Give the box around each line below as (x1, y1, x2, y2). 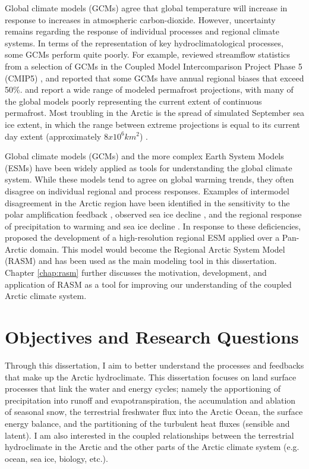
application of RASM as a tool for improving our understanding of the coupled (5, 278, 292, 290)
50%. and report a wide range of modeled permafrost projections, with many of (5, 83, 294, 96)
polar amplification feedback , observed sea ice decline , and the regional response (5, 208, 302, 221)
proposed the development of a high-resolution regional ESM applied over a (5, 231, 280, 244)
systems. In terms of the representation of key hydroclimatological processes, (5, 36, 283, 49)
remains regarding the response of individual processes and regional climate (5, 25, 279, 37)
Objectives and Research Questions (5, 325, 299, 349)
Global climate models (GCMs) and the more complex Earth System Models (5, 150, 284, 162)
